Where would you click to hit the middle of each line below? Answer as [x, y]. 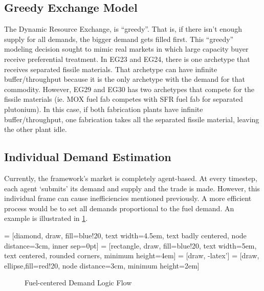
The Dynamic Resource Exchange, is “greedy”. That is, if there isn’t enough [123, 29]
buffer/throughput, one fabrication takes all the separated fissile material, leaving [132, 119]
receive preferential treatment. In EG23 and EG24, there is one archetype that [127, 59]
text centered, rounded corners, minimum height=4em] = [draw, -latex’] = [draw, [132, 255]
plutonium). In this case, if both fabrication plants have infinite [104, 109]
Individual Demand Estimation [88, 157]
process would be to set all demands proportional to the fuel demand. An [119, 208]
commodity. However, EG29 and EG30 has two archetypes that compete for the [129, 89]
